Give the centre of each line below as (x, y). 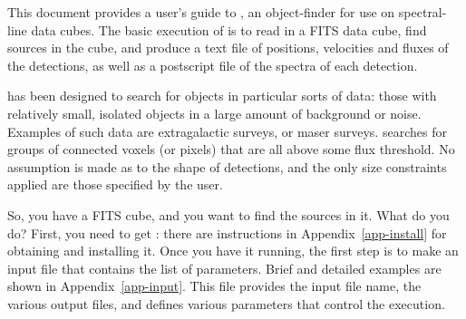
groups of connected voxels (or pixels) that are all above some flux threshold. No (231, 149)
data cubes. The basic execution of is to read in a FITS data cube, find (229, 29)
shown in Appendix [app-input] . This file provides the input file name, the (214, 286)
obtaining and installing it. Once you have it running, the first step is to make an (233, 251)
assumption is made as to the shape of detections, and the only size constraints (227, 166)
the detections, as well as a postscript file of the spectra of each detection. (213, 65)
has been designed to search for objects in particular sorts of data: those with (222, 96)
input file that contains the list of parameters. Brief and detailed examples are (224, 268)
